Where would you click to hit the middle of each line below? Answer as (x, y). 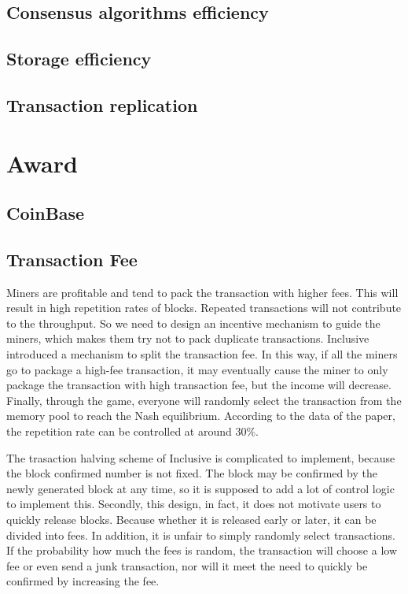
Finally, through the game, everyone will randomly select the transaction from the (204, 400)
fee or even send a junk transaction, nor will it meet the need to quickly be (187, 565)
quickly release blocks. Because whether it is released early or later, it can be (191, 520)
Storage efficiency (79, 59)
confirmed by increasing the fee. (83, 581)
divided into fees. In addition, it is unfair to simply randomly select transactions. (201, 535)
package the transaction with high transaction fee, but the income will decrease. (199, 385)
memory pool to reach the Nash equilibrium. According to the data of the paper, (201, 416)
